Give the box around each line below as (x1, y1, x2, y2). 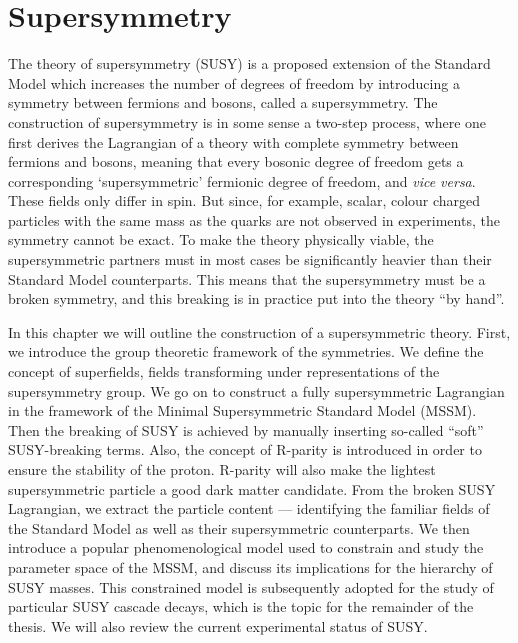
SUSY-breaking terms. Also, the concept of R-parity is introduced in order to (8, 439, 482, 460)
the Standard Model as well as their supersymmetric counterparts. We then (8, 517, 470, 538)
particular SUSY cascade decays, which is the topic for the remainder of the (8, 596, 474, 617)
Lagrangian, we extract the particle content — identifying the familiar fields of (8, 498, 490, 519)
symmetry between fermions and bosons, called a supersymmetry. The (8, 92, 438, 113)
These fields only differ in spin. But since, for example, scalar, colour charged (8, 190, 481, 211)
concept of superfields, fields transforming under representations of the (8, 361, 440, 382)
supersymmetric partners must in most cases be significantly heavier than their (8, 249, 492, 270)
